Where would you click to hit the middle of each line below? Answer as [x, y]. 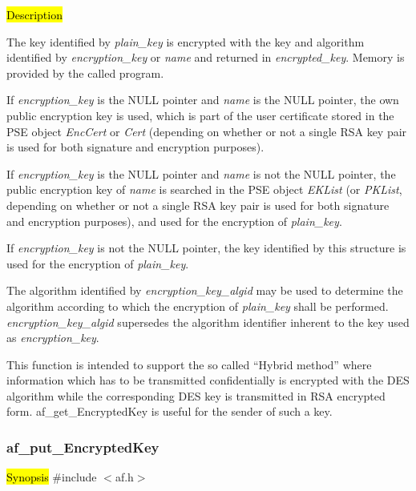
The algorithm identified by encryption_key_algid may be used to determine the [205, 290]
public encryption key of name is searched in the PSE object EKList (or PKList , [204, 189]
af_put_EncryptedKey [83, 447]
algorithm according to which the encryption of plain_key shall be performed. [198, 306]
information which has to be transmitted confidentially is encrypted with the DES [208, 380]
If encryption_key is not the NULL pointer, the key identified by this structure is [206, 248]
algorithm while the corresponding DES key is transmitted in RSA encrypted [196, 395]
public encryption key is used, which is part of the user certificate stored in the [200, 115]
